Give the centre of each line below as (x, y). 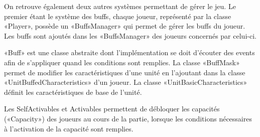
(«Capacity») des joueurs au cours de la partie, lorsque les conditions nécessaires (128, 118)
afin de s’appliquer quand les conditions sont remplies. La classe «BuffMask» (122, 62)
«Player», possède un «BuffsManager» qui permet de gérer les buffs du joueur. (125, 26)
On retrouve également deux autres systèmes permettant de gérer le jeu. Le (120, 6)
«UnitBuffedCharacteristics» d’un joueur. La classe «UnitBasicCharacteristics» (126, 82)
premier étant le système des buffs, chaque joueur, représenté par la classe (118, 16)
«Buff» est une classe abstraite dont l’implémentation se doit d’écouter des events (129, 52)
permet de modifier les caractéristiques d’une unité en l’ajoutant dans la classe (125, 72)
